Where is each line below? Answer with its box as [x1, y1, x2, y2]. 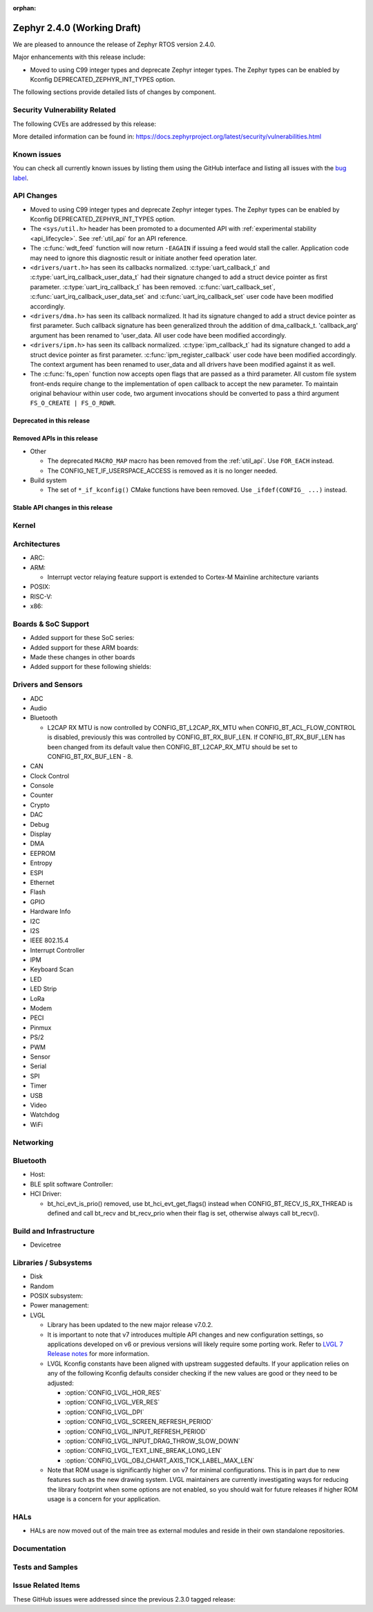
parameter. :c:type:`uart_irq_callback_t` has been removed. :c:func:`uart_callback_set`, [30, 282, 276, 291]
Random [30, 1282, 55, 1290]
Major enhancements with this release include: [12, 53, 146, 62]
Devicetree [30, 1240, 61, 1249]
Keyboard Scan [30, 965, 74, 973]
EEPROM [30, 849, 56, 857]
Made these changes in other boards [30, 653, 135, 661]
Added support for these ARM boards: [30, 643, 139, 652]
